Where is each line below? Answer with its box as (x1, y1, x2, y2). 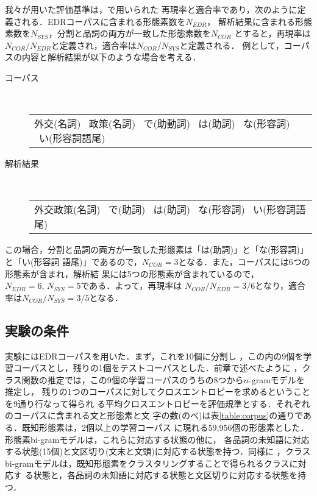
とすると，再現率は (234, 27, 311, 40)
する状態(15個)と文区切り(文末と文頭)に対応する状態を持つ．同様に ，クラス (5, 445, 311, 458)
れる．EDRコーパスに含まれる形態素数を (21, 15, 186, 27)
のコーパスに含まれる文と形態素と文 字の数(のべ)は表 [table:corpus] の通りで (5, 409, 304, 422)
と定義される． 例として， (179, 38, 284, 51)
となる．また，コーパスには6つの (178, 255, 310, 267)
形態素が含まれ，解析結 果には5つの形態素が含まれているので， (5, 267, 259, 280)
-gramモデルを (249, 373, 305, 386)
